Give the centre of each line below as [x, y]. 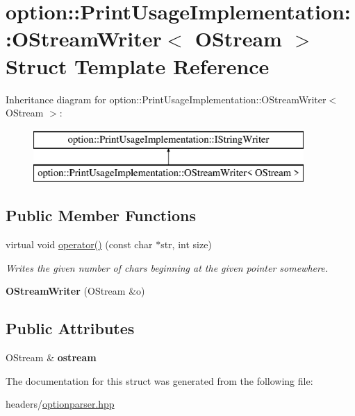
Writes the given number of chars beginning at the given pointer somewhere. [167, 267]
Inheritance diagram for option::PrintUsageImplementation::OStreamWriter [166, 99]
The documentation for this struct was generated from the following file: [159, 380]
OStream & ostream [51, 357]
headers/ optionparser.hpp [60, 404]
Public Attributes [70, 328]
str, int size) [186, 244]
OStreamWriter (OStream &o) [75, 291]
